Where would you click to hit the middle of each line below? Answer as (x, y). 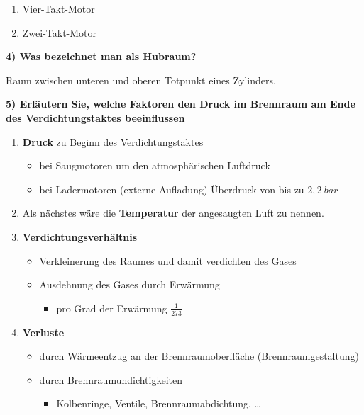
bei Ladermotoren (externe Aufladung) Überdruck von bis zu (172, 189)
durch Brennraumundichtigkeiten (111, 379)
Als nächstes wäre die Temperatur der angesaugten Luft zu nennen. (173, 213)
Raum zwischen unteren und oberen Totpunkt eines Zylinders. (141, 80)
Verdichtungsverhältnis (80, 236)
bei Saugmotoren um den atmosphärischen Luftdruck (155, 165)
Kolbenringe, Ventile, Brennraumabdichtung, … (159, 403)
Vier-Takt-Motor (59, 8)
